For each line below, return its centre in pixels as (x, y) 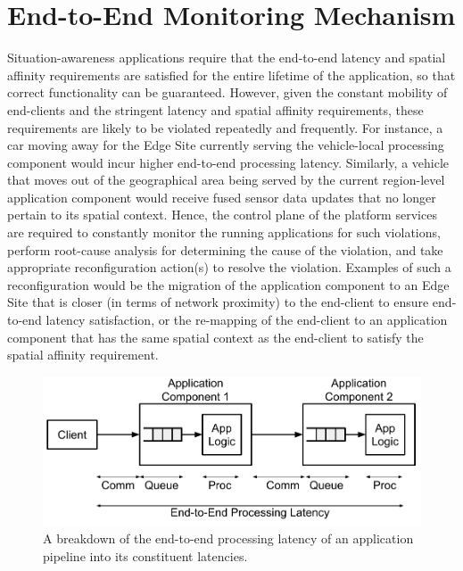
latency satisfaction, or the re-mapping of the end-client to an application (247, 320)
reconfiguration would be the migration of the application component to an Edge (228, 284)
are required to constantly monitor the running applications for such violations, (224, 232)
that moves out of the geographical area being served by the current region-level (226, 180)
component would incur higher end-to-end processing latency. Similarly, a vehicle (228, 162)
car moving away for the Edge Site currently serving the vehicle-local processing (226, 145)
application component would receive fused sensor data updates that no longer (222, 197)
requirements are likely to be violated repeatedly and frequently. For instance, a (225, 127)
